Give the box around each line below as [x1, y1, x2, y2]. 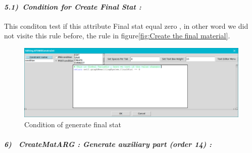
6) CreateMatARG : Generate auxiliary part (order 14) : [4, 138, 212, 149]
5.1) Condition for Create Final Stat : [4, 1, 141, 12]
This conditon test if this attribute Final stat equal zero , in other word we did [4, 20, 248, 31]
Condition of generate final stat [24, 119, 121, 129]
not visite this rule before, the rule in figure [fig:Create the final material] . [4, 30, 230, 41]
